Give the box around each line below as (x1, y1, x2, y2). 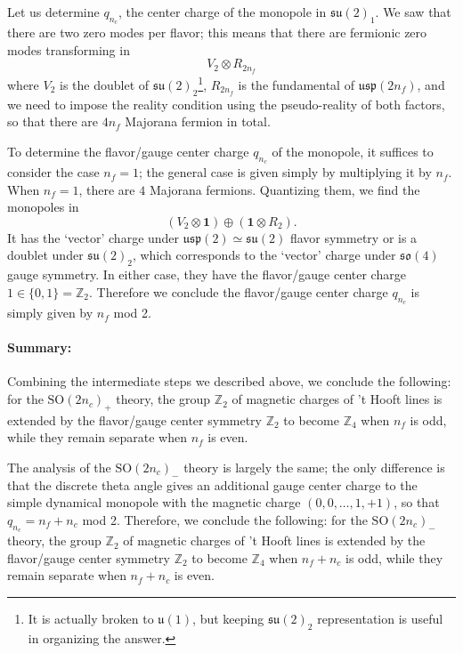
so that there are (7, 112, 99, 131)
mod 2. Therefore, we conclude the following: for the (82, 511, 368, 529)
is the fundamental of (238, 75, 354, 93)
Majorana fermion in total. (125, 112, 271, 131)
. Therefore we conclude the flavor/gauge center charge (89, 282, 388, 301)
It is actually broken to (28, 609, 154, 627)
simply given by (7, 303, 93, 322)
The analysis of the (7, 458, 111, 477)
